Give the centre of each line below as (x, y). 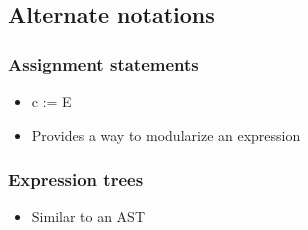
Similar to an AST (88, 216)
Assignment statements (103, 63)
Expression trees (76, 179)
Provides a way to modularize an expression (166, 134)
